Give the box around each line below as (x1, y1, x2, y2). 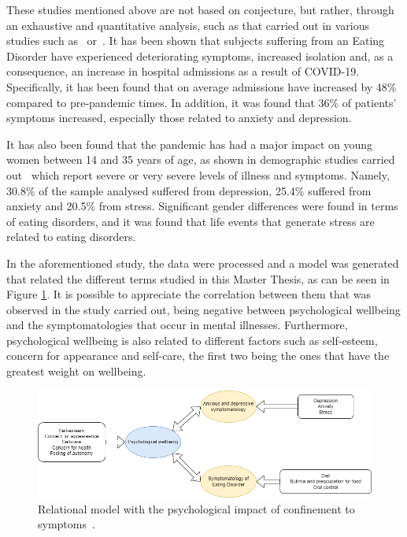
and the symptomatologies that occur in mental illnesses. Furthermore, (6, 317, 348, 333)
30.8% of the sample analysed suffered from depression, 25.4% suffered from (6, 182, 372, 198)
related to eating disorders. (6, 228, 136, 245)
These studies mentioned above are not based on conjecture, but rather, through (6, 2, 394, 17)
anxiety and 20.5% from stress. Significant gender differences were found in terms (6, 198, 398, 214)
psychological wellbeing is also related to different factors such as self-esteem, (6, 331, 378, 348)
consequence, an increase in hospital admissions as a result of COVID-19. (6, 63, 360, 80)
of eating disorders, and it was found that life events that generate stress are (6, 213, 375, 229)
